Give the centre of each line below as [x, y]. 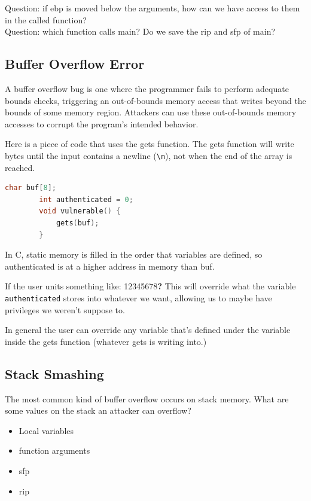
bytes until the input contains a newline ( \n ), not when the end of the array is [149, 155]
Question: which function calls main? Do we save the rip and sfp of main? [140, 31]
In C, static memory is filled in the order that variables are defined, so [134, 254]
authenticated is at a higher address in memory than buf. [110, 266]
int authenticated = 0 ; [86, 199]
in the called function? [46, 19]
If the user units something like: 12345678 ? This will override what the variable [150, 286]
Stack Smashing [54, 373]
